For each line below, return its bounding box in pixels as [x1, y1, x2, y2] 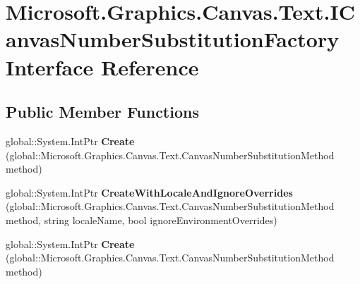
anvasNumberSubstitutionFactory [6, 25, 340, 54]
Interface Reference [6, 52, 199, 81]
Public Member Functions [6, 101, 199, 123]
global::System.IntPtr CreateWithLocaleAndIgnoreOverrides [6, 185, 293, 199]
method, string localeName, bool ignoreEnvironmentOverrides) [6, 212, 277, 227]
